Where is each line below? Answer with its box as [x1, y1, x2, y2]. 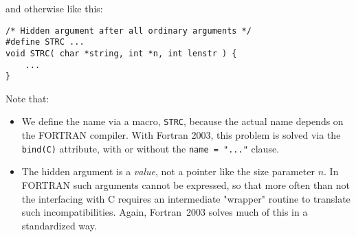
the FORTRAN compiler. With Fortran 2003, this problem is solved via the [21, 128, 341, 142]
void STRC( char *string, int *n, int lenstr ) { [5, 48, 237, 58]
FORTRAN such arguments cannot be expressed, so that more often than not [21, 177, 350, 192]
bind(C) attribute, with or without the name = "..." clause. [21, 141, 280, 155]
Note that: [5, 91, 49, 105]
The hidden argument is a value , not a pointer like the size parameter [21, 164, 315, 179]
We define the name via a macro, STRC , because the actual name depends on [21, 114, 344, 128]
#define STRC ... [5, 37, 85, 47]
